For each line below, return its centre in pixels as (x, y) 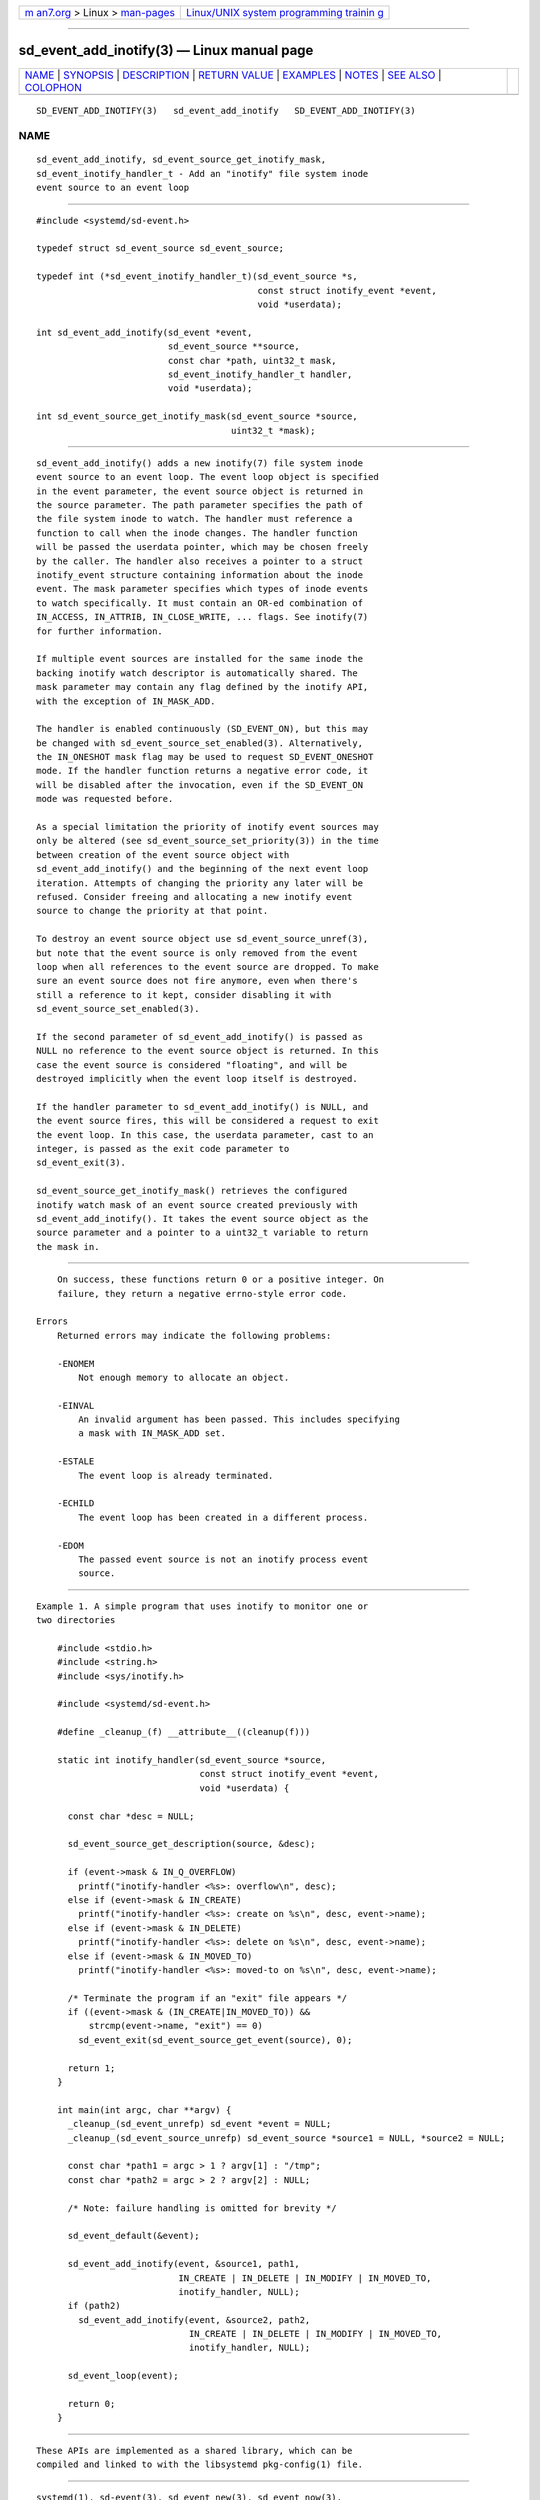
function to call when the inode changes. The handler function (197, 533)
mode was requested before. (105, 799)
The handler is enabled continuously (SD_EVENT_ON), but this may (202, 729)
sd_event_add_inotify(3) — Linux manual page (166, 50)
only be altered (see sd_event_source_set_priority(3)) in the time (207, 841)
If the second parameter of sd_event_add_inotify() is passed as (200, 1036)
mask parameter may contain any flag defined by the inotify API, (202, 687)
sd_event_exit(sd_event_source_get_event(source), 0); (215, 2039)
